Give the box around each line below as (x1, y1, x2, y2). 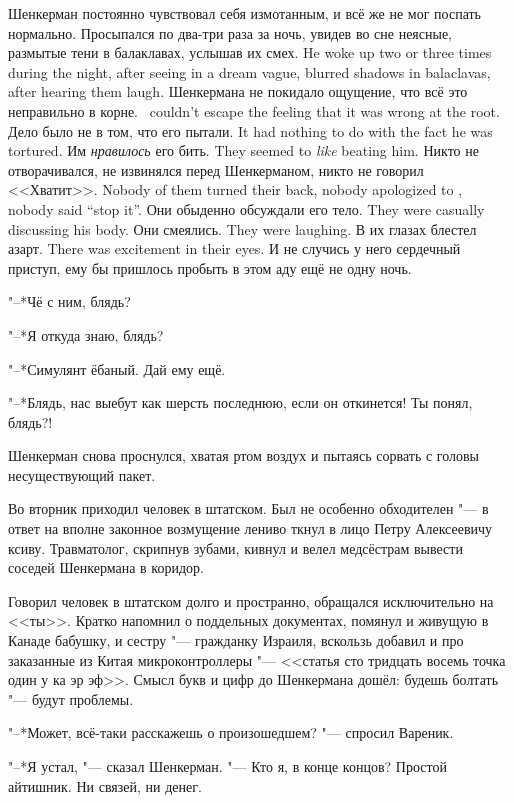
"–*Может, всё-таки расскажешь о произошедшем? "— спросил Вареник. (8, 722, 454, 743)
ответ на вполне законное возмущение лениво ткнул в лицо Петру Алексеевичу (8, 518, 493, 539)
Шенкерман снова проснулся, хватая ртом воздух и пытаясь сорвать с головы (8, 445, 480, 466)
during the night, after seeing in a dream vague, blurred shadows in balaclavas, (8, 61, 491, 82)
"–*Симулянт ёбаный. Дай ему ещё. (8, 358, 226, 379)
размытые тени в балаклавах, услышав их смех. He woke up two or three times (8, 42, 492, 63)
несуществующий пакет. (8, 464, 156, 485)
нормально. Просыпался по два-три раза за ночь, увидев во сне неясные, (8, 22, 453, 43)
